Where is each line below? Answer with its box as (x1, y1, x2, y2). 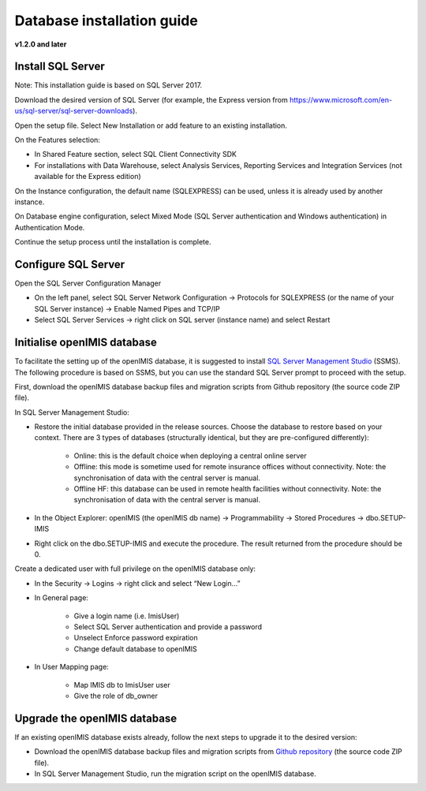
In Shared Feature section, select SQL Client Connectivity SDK (34, 150, 237, 159)
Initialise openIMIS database (14, 336, 157, 349)
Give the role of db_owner (73, 691, 158, 700)
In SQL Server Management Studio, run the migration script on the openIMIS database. (34, 769, 316, 778)
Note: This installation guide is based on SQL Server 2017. (14, 80, 203, 90)
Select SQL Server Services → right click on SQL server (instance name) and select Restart (34, 315, 331, 325)
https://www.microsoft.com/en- (289, 95, 393, 104)
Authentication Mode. (14, 222, 85, 232)
